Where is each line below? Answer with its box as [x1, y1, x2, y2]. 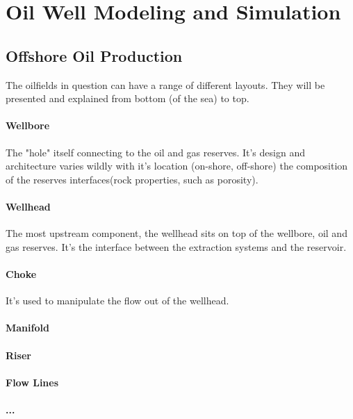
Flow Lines [6, 375, 59, 389]
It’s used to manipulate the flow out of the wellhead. [6, 293, 229, 308]
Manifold [6, 320, 49, 335]
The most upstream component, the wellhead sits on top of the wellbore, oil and [6, 226, 347, 240]
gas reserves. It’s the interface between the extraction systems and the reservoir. [6, 239, 347, 254]
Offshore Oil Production [6, 44, 183, 66]
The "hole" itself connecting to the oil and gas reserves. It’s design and [6, 145, 305, 159]
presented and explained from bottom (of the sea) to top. [6, 91, 249, 106]
